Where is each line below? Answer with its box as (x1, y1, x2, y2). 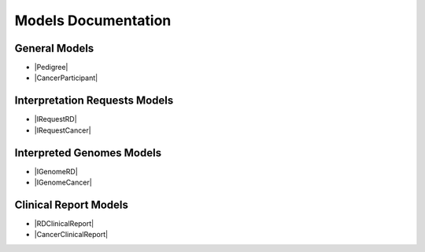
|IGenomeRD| (34, 166, 78, 176)
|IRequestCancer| (34, 126, 92, 135)
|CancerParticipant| (34, 73, 98, 82)
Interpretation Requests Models (14, 94, 174, 108)
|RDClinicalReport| (34, 218, 94, 228)
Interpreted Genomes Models (14, 146, 161, 159)
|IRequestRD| (34, 115, 78, 124)
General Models (14, 42, 94, 55)
